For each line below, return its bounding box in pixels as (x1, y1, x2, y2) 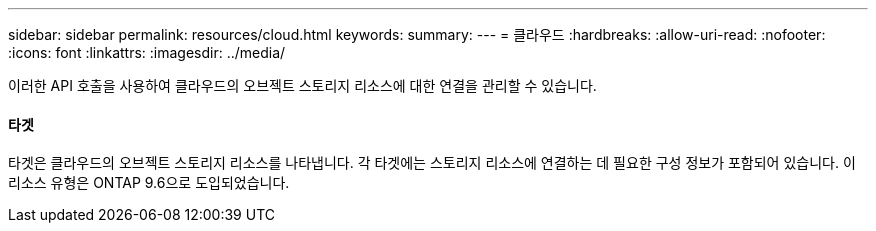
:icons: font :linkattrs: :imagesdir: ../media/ (8, 44, 286, 61)
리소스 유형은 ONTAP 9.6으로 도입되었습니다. (8, 174, 290, 192)
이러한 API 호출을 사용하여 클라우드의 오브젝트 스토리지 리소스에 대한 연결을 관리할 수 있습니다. (8, 77, 597, 94)
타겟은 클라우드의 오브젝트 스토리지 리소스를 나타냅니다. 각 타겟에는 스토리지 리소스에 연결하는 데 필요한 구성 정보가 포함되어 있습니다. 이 (8, 154, 856, 172)
